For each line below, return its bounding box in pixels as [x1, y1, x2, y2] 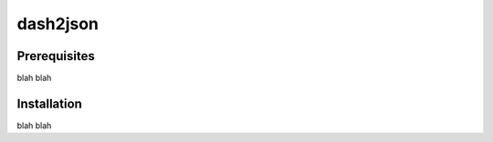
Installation [16, 96, 82, 111]
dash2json [16, 14, 100, 34]
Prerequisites [16, 48, 95, 64]
